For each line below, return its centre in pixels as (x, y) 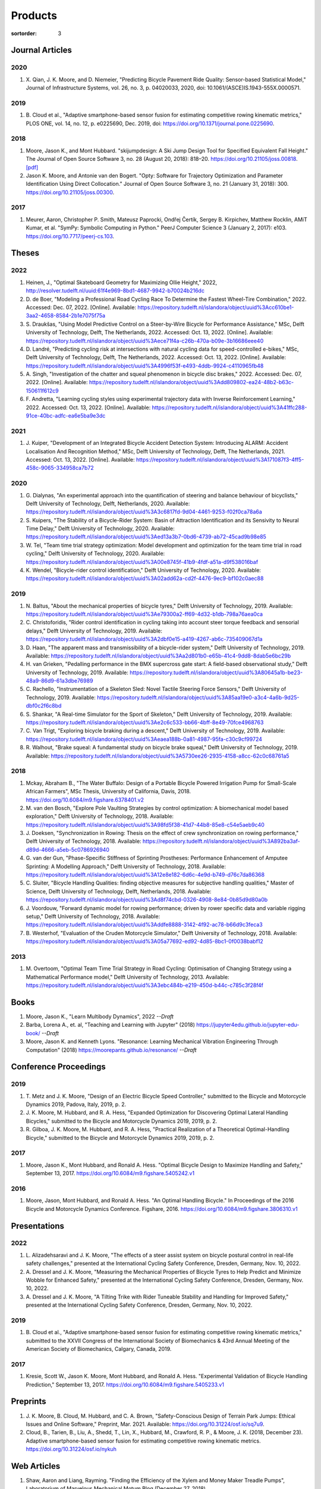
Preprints (29, 1402)
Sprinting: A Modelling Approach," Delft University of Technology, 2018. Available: (126, 866)
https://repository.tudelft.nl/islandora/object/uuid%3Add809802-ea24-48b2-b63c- (191, 382)
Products (34, 15)
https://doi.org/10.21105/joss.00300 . (70, 192)
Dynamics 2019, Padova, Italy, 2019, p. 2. (76, 1104)
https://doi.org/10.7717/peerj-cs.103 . (70, 236)
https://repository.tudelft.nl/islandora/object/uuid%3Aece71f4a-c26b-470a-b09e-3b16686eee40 (145, 341)
